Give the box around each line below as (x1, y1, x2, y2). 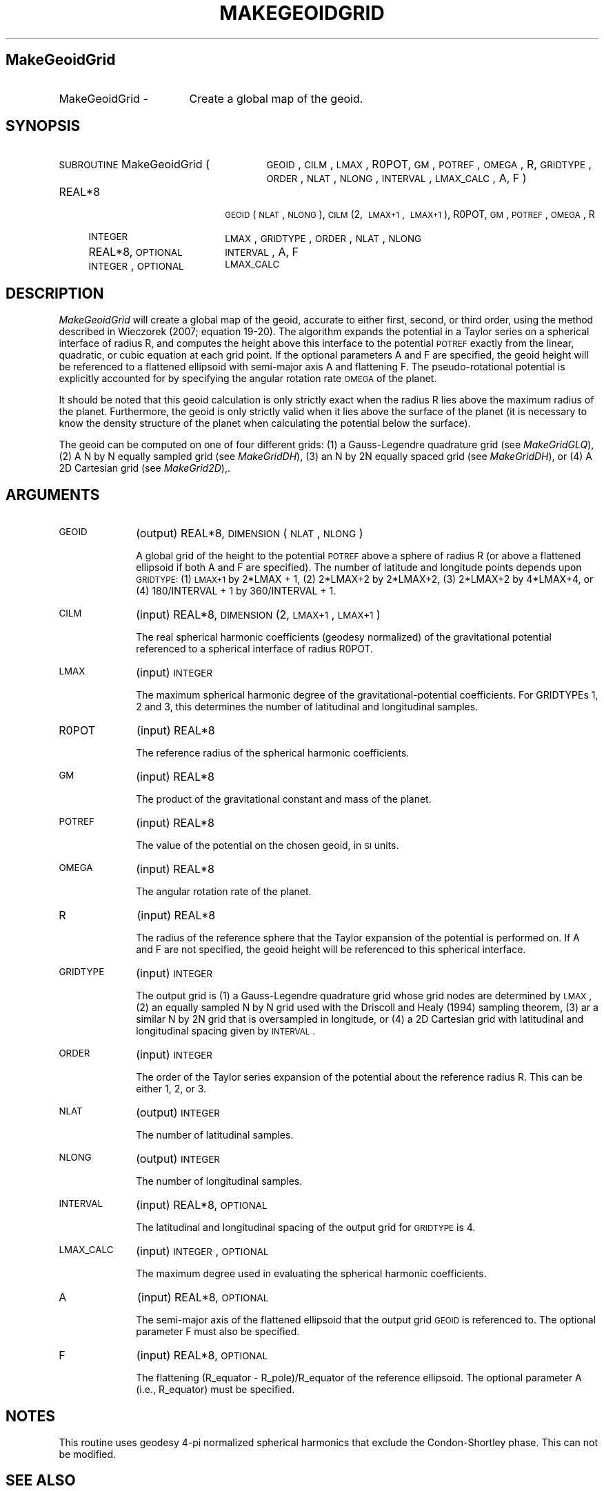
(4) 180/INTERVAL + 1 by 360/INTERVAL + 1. (136, 585, 336, 597)
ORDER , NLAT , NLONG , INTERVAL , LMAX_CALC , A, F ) (266, 171, 527, 186)
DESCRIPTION (6, 284, 104, 302)
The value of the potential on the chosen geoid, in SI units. (136, 839, 399, 852)
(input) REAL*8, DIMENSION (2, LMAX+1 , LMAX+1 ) (136, 608, 381, 622)
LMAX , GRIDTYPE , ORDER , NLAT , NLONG (225, 231, 421, 246)
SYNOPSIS (6, 117, 81, 135)
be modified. (59, 1448, 117, 1460)
